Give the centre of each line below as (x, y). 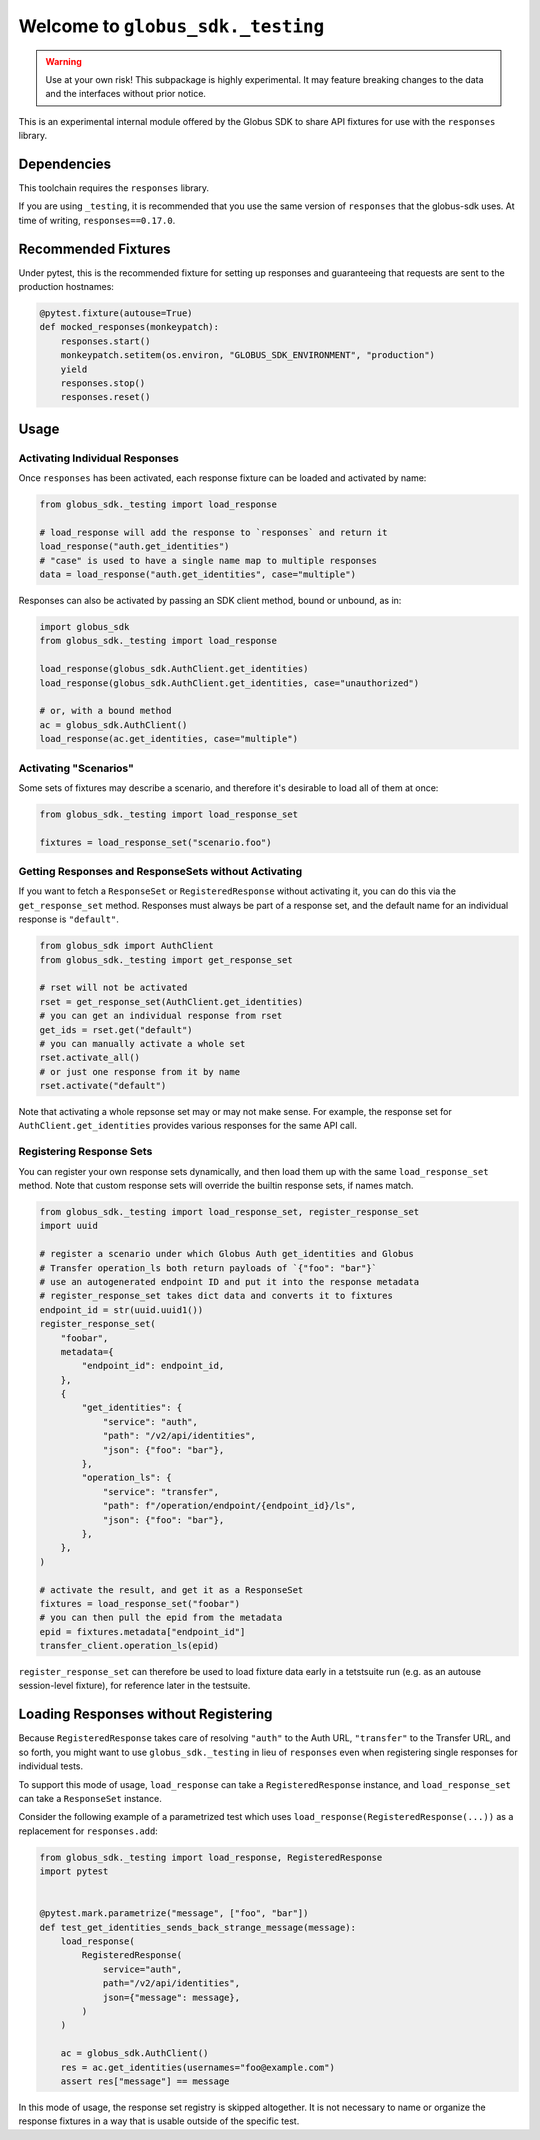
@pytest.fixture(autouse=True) (116, 313)
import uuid (69, 1226)
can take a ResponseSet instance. (90, 1798)
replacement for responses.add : (88, 1831)
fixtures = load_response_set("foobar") (139, 1603)
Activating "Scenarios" (76, 768)
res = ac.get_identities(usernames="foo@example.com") (197, 2067)
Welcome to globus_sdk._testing (171, 26)
